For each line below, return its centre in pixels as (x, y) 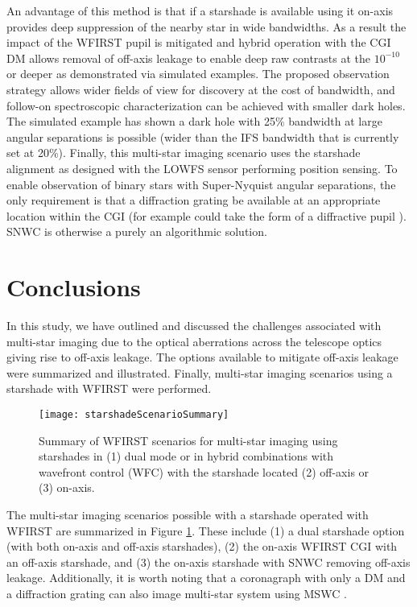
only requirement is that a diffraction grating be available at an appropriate (194, 200)
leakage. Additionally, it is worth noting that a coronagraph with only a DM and (206, 578)
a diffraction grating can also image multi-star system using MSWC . (177, 593)
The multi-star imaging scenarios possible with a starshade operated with (188, 515)
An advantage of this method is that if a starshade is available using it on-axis (200, 10)
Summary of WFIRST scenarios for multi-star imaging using (188, 440)
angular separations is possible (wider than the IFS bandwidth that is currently (203, 136)
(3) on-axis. (67, 487)
